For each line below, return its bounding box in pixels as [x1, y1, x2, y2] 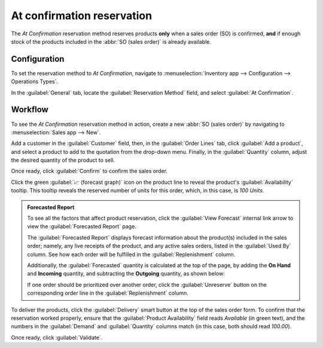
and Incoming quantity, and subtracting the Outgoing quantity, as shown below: [27, 270, 226, 277]
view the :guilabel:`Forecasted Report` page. [27, 223, 137, 230]
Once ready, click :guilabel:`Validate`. [11, 334, 103, 341]
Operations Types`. [11, 78, 59, 85]
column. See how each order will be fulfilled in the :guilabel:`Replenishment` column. [27, 250, 236, 258]
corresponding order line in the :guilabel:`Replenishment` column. [27, 289, 188, 296]
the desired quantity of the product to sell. [11, 156, 115, 164]
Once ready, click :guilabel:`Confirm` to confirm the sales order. [11, 168, 167, 175]
